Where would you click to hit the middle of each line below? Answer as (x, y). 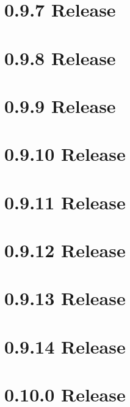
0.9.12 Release (65, 250)
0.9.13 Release (65, 298)
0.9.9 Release (60, 105)
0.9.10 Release (65, 154)
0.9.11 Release (65, 202)
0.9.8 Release (60, 57)
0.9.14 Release (65, 346)
